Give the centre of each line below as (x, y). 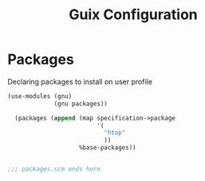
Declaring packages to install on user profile (80, 81)
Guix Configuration (133, 15)
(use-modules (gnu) (40, 96)
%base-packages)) (107, 148)
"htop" (115, 133)
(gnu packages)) (81, 104)
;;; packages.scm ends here (54, 169)
